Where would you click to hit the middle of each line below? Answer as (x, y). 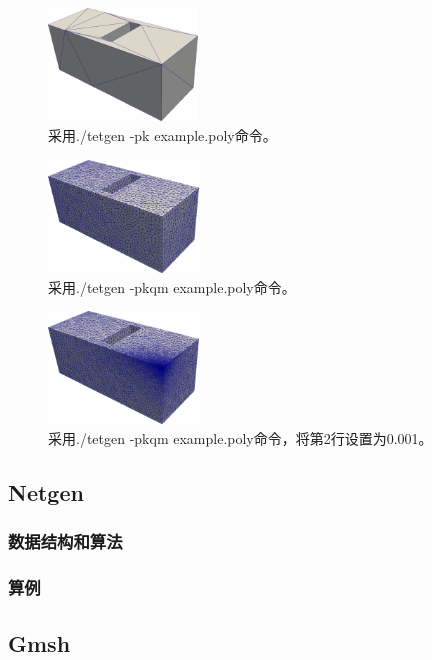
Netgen (46, 492)
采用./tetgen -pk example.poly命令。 (162, 134)
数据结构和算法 (65, 541)
